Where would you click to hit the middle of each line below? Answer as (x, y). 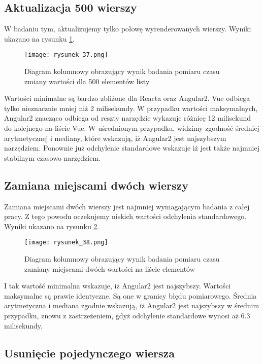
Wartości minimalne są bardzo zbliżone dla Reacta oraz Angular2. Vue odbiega (127, 98)
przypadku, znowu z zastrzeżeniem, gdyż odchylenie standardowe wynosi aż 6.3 (127, 315)
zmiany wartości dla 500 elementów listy (87, 81)
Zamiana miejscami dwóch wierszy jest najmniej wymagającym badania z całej (127, 206)
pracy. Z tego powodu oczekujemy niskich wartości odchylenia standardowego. (125, 216)
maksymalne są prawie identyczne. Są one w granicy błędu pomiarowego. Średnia (130, 295)
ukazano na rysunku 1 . (39, 38)
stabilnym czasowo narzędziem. (52, 157)
